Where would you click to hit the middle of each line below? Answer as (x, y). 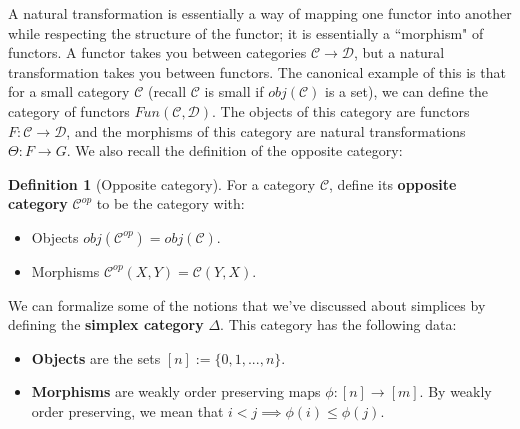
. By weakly (455, 391)
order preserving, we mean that (127, 410)
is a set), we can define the (407, 91)
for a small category (69, 91)
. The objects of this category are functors (341, 110)
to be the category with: (170, 203)
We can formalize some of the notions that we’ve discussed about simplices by (247, 304)
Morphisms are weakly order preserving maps (176, 391)
